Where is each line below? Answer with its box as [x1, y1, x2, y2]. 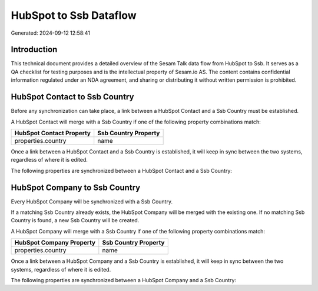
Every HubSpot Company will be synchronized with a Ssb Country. [11, 198, 173, 205]
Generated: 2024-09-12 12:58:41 [11, 29, 91, 36]
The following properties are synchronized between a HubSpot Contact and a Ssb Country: [11, 167, 233, 174]
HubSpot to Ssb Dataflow [11, 9, 137, 22]
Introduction [11, 45, 58, 55]
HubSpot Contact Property [14, 129, 91, 137]
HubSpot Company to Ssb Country [11, 182, 141, 192]
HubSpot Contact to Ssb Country [11, 92, 134, 102]
